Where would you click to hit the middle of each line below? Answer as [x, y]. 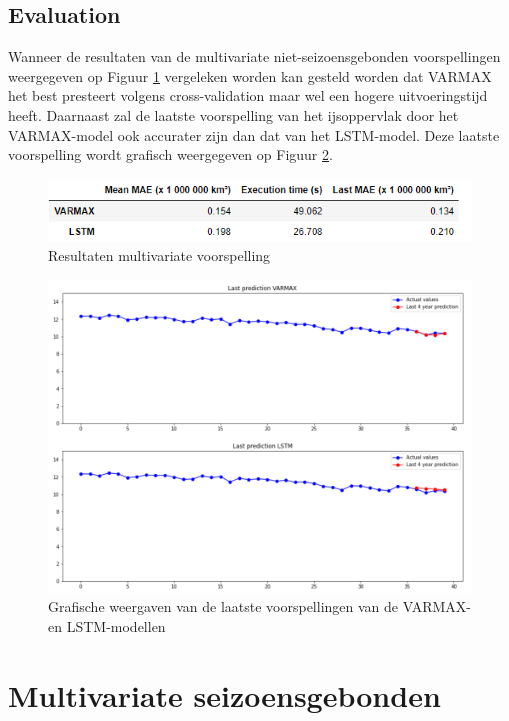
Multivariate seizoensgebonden [224, 694]
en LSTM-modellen [107, 625]
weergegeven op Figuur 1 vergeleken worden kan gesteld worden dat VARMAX [250, 75]
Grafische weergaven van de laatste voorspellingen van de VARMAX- [259, 606]
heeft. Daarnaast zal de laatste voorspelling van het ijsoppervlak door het [233, 114]
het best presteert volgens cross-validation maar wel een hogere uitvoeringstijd [248, 95]
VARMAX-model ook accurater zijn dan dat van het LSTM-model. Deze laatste [254, 134]
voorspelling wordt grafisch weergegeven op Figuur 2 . [170, 154]
